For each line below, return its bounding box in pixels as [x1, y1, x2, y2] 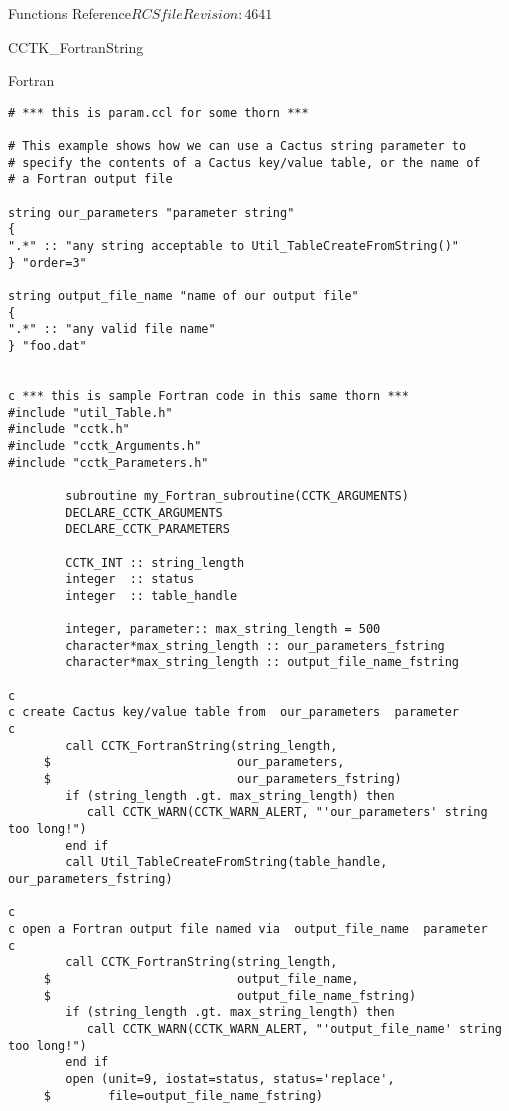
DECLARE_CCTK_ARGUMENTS [65, 505, 223, 520]
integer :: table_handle [65, 588, 238, 603]
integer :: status [65, 572, 195, 587]
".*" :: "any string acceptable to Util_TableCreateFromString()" [8, 239, 460, 254]
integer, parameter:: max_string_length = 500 [65, 622, 381, 637]
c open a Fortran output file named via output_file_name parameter [8, 921, 488, 936]
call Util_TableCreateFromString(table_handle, [65, 855, 388, 870]
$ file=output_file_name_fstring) [43, 1088, 323, 1103]
